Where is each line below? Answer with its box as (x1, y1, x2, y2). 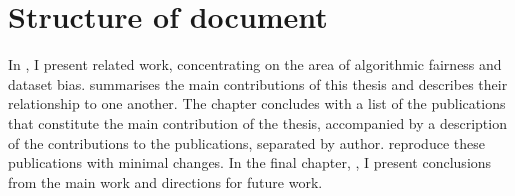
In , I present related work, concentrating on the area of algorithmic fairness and (8, 54, 502, 75)
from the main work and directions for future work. (8, 171, 323, 192)
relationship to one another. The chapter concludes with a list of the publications (8, 93, 506, 114)
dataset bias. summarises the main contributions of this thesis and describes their (8, 73, 508, 94)
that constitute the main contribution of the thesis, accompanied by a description (8, 112, 507, 133)
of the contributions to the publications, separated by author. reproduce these (8, 132, 485, 153)
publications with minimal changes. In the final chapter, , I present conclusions (8, 152, 492, 173)
